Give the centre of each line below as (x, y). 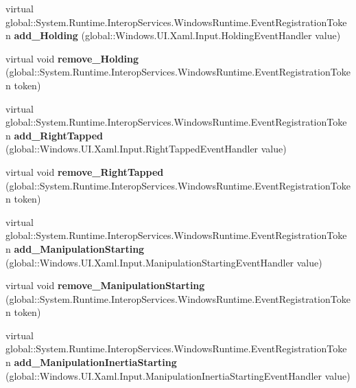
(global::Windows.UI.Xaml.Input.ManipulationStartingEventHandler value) (164, 262)
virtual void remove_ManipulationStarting (105, 285)
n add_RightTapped (55, 135)
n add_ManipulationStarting (75, 248)
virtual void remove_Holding (72, 58)
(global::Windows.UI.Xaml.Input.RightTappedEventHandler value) (146, 149)
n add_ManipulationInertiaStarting (91, 362)
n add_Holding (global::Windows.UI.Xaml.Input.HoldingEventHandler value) (173, 35)
